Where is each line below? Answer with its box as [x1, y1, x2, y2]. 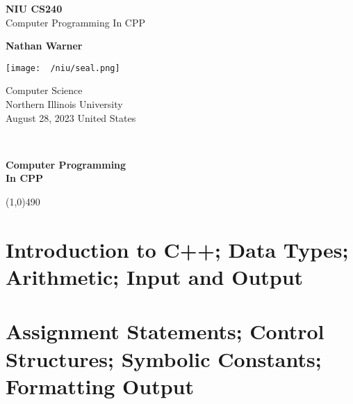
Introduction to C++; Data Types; [6, 235, 349, 263]
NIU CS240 [6, 1, 63, 15]
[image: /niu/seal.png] [6, 63, 120, 73]
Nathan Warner [6, 38, 83, 53]
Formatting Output [6, 371, 195, 400]
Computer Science [6, 83, 83, 98]
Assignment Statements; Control [6, 317, 325, 345]
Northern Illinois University [6, 97, 123, 111]
